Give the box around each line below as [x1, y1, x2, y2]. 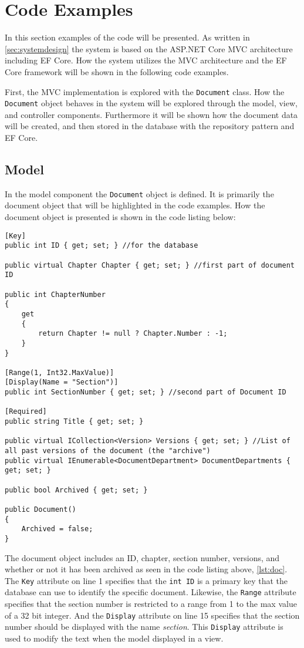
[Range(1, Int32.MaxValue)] [5, 368, 114, 377]
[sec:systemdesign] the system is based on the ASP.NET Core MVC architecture [5, 42, 293, 55]
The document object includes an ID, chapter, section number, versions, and [5, 551, 280, 563]
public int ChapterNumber [5, 290, 106, 299]
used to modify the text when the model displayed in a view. [5, 632, 224, 644]
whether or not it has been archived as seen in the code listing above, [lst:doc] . [5, 563, 288, 575]
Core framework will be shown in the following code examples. [5, 65, 229, 77]
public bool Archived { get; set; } [5, 485, 148, 494]
